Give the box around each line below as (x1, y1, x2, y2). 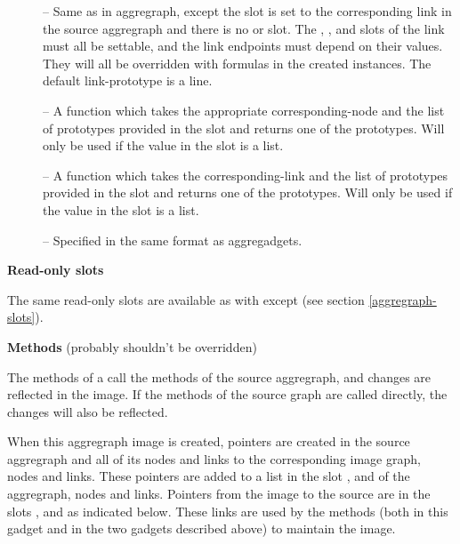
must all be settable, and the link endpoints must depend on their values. (43, 36, 443, 55)
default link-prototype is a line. (43, 71, 213, 90)
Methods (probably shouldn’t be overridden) (7, 337, 257, 356)
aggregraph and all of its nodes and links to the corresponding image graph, (7, 449, 421, 468)
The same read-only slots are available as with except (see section (7, 290, 365, 308)
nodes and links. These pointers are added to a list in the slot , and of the (7, 467, 410, 485)
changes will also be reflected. (7, 402, 168, 420)
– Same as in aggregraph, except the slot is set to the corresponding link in (43, 2, 452, 20)
